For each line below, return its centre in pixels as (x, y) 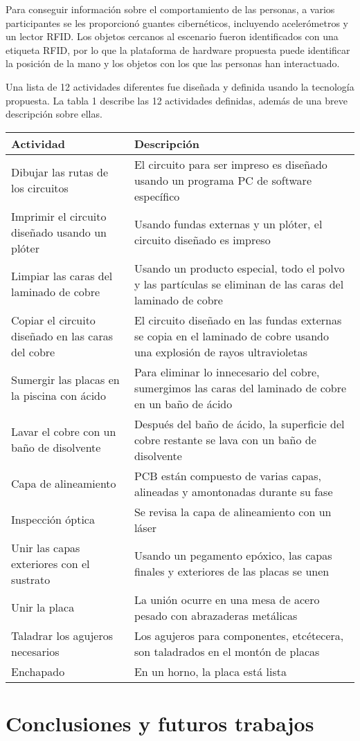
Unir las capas (46, 547)
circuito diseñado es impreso (202, 240)
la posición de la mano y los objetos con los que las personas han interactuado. (173, 63)
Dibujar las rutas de (60, 172)
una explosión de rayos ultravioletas (221, 351)
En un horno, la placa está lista (210, 671)
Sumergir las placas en (65, 380)
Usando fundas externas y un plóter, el (228, 224)
